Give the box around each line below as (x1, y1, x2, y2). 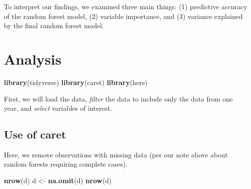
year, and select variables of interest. (4, 103, 112, 113)
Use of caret (4, 127, 66, 142)
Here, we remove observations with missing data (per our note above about (4, 149, 228, 159)
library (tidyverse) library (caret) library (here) (4, 77, 148, 87)
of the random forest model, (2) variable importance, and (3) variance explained (4, 11, 243, 21)
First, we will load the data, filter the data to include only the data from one (4, 93, 233, 103)
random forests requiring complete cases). (4, 159, 128, 169)
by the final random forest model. (4, 20, 104, 31)
